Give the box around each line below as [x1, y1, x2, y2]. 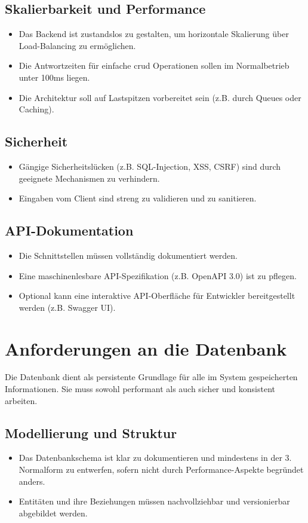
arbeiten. [5, 394, 38, 406]
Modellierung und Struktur [5, 423, 177, 442]
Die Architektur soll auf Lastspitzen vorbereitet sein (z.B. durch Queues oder [19, 91, 301, 103]
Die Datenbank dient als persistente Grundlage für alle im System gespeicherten [5, 371, 298, 383]
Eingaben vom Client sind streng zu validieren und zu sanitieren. [19, 192, 257, 204]
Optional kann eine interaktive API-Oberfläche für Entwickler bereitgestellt [19, 289, 295, 302]
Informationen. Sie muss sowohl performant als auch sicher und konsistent [5, 383, 275, 395]
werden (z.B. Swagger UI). [19, 301, 116, 313]
